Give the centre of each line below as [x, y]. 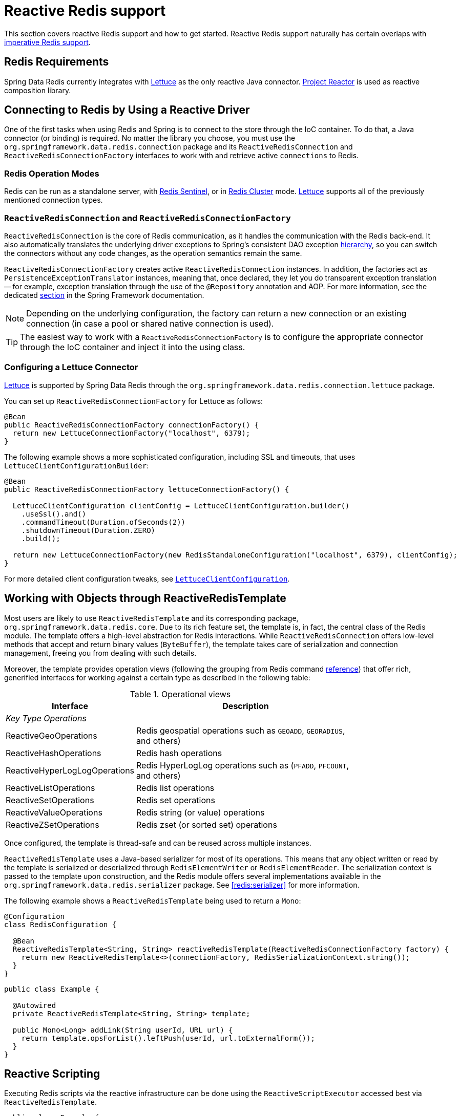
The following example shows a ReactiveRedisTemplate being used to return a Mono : [153, 900]
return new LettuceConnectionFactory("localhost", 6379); [131, 433]
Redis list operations [175, 788]
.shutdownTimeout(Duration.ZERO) [88, 530]
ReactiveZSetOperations [53, 824]
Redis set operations [176, 800]
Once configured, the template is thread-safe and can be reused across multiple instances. [158, 843]
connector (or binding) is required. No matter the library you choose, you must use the [150, 138]
